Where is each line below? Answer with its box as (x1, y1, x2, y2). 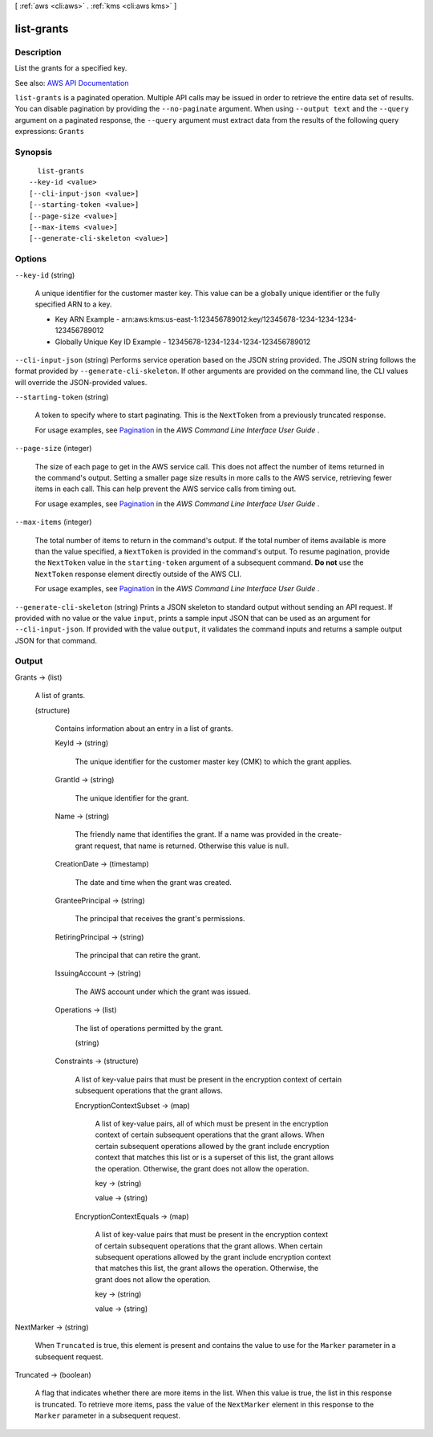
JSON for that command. (14, 635, 98, 645)
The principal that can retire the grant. (75, 951, 200, 960)
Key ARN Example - (55, 314, 120, 324)
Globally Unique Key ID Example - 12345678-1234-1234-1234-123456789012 (55, 337, 311, 347)
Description (14, 47, 62, 58)
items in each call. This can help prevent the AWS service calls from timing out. (34, 484, 297, 493)
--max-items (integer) (14, 518, 92, 527)
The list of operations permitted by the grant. (75, 1023, 224, 1033)
